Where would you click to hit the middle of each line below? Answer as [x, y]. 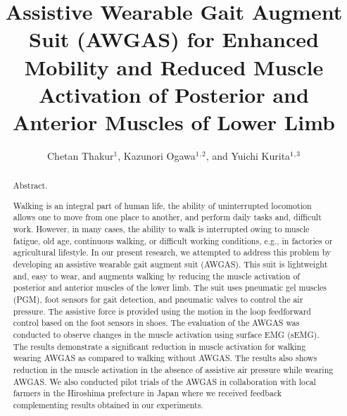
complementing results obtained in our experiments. [108, 404]
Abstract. [30, 185]
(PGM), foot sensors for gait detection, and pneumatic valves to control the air [158, 300]
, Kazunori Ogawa [157, 155]
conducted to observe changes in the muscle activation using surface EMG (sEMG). [166, 335]
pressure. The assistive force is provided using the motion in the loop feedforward [162, 311]
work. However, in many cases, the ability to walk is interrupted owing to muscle [161, 229]
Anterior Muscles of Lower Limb [174, 121]
